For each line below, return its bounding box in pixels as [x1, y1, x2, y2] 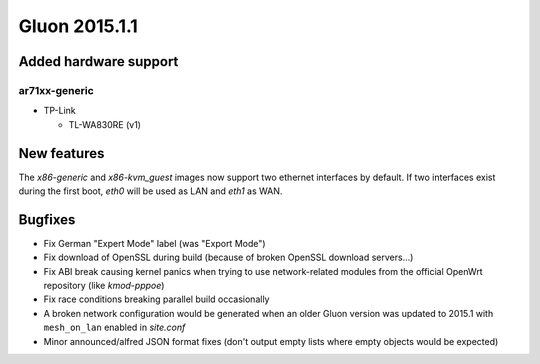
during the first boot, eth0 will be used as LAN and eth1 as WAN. [18, 185, 283, 197]
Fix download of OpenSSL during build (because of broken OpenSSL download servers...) [43, 251, 414, 264]
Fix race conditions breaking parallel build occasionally [43, 293, 270, 305]
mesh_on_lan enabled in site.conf [43, 321, 186, 334]
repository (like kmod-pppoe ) [43, 280, 165, 292]
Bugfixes [18, 211, 76, 228]
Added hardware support [18, 53, 179, 70]
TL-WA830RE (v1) [68, 118, 142, 130]
